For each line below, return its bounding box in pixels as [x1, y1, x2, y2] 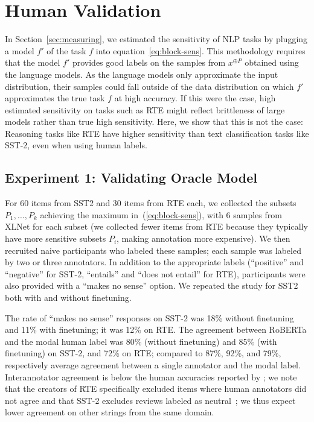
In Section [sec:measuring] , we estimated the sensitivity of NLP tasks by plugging [5, 33, 308, 45]
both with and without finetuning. [5, 291, 132, 304]
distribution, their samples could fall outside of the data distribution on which [5, 80, 294, 92]
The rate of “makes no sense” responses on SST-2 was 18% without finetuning [5, 311, 294, 324]
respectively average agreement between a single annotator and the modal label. [5, 358, 301, 371]
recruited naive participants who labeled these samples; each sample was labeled [5, 244, 301, 256]
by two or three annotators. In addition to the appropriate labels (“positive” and [5, 256, 304, 268]
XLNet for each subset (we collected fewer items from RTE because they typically [5, 220, 308, 233]
